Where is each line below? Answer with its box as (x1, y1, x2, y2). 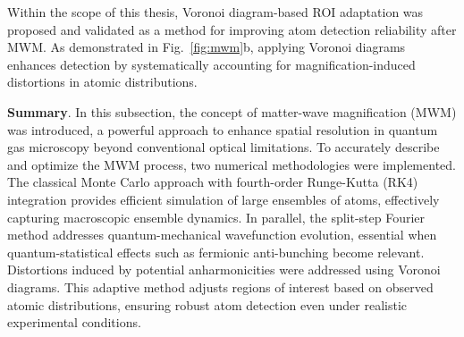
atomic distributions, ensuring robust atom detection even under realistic (7, 295, 408, 314)
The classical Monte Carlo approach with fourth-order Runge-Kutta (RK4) (7, 173, 418, 191)
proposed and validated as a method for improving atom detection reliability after (7, 20, 457, 38)
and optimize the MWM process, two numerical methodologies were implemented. (7, 155, 456, 173)
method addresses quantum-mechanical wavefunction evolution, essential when (7, 225, 437, 244)
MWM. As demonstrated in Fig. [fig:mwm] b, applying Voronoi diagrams (7, 38, 406, 56)
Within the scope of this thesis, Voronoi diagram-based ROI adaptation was (7, 3, 424, 21)
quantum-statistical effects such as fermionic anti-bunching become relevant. (7, 242, 425, 261)
